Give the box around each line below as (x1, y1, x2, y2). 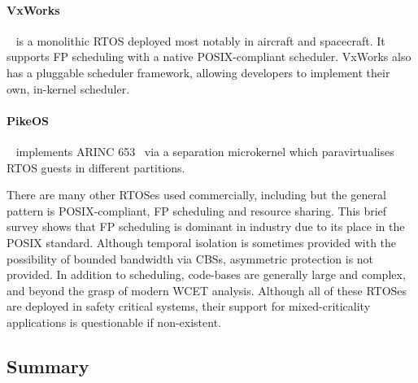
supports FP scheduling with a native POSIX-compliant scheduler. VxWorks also (7, 48, 411, 65)
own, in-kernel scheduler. (7, 80, 130, 97)
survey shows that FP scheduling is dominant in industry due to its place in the (7, 218, 405, 235)
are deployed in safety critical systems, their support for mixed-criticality (7, 298, 371, 315)
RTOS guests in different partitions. (7, 159, 185, 176)
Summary (7, 353, 89, 378)
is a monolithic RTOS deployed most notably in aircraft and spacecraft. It (15, 32, 385, 49)
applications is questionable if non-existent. (7, 313, 221, 330)
